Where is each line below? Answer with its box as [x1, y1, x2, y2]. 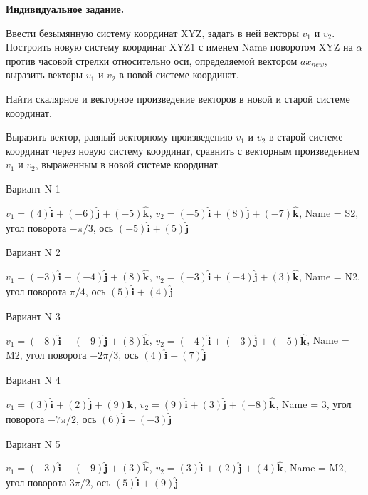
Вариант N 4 [6, 372, 61, 387]
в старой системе [268, 129, 343, 144]
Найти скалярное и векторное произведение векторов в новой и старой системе [6, 91, 350, 106]
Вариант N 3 [6, 308, 61, 323]
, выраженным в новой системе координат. [35, 157, 221, 172]
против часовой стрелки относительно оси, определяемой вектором [6, 53, 298, 68]
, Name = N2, [299, 269, 360, 284]
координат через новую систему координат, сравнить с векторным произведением [6, 143, 359, 158]
